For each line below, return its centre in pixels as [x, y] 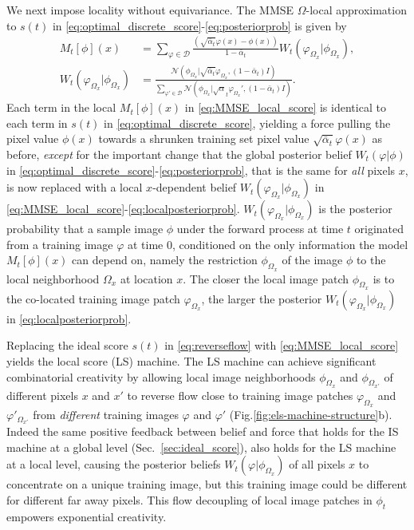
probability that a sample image [85, 229]
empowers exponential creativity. [87, 516]
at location [146, 278]
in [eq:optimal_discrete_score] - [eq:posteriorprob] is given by [199, 25]
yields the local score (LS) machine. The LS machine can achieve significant [191, 360]
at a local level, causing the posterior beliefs [114, 464]
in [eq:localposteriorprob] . [69, 318]
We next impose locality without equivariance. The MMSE [150, 10]
